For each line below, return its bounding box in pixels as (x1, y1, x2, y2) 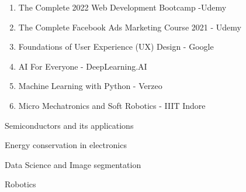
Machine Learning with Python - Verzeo (18, 80, 162, 92)
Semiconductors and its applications (5, 119, 134, 131)
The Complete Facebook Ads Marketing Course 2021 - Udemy (18, 20, 241, 33)
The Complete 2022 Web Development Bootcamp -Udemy (18, 1, 227, 13)
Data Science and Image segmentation (5, 158, 141, 170)
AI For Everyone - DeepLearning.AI (18, 60, 147, 72)
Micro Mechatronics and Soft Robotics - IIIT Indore (18, 99, 206, 111)
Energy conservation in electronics (5, 139, 127, 151)
